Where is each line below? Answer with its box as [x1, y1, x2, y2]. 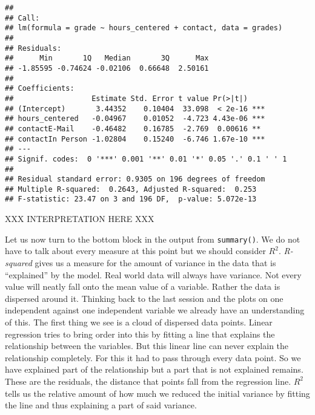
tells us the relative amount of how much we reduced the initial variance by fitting [5, 387, 310, 399]
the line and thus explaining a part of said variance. [5, 399, 197, 411]
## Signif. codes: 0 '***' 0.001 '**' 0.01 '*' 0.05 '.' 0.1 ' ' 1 [5, 154, 287, 163]
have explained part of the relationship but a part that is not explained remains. [5, 363, 303, 376]
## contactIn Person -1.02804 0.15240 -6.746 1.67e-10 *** [5, 134, 265, 143]
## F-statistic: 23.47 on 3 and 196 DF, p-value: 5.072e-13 [5, 195, 257, 204]
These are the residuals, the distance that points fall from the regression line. [5, 374, 291, 387]
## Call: [5, 13, 40, 22]
